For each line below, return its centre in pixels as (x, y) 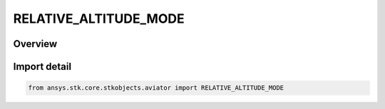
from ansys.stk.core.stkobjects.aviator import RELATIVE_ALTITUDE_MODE (156, 88)
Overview (35, 44)
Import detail (42, 67)
